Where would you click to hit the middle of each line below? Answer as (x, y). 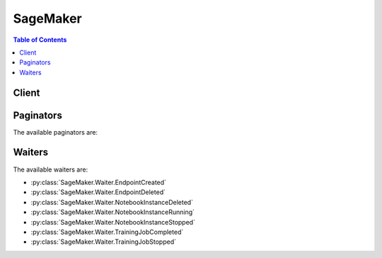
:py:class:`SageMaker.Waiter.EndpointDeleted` (98, 192)
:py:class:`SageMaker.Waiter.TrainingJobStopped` (104, 242)
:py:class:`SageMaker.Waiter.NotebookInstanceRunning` (112, 212)
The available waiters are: (51, 169)
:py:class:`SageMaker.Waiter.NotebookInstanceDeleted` (112, 202)
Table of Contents (40, 40)
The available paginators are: (56, 132)
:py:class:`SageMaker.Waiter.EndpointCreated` (98, 182)
